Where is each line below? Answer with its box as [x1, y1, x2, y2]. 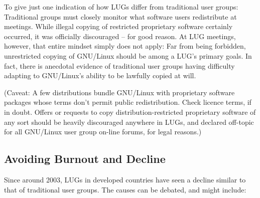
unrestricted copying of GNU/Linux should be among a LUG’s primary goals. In [4, 50, 252, 61]
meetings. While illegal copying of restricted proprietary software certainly [4, 21, 233, 32]
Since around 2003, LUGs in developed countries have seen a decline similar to [4, 174, 246, 184]
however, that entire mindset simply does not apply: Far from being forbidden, [4, 41, 246, 51]
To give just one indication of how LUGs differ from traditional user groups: [4, 2, 238, 12]
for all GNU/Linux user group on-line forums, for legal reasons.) [4, 126, 202, 137]
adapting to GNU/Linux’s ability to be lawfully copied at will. [4, 70, 196, 81]
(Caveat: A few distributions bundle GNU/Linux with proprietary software [4, 87, 235, 97]
